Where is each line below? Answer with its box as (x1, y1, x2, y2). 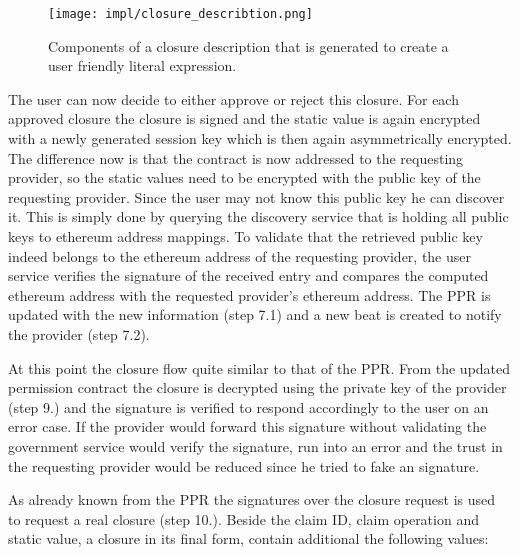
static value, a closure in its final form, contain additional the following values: (8, 528, 489, 549)
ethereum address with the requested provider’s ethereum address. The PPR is (8, 284, 491, 305)
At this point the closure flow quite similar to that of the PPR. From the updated (8, 357, 511, 378)
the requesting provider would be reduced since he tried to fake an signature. (8, 455, 480, 476)
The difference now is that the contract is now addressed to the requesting (8, 147, 464, 168)
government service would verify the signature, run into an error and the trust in (8, 435, 503, 456)
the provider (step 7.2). (8, 323, 150, 344)
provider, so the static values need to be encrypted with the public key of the (8, 167, 481, 188)
